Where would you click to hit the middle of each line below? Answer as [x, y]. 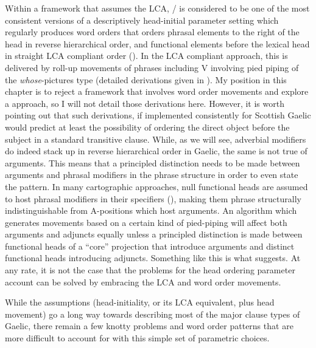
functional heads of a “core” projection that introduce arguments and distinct [150, 246]
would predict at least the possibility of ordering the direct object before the [147, 127]
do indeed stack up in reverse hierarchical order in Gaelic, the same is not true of [156, 151]
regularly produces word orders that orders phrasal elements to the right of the [152, 32]
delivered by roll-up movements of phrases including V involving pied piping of [152, 67]
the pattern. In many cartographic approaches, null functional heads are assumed [156, 186]
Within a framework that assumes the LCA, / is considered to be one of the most [157, 8]
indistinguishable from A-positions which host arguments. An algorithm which [151, 210]
